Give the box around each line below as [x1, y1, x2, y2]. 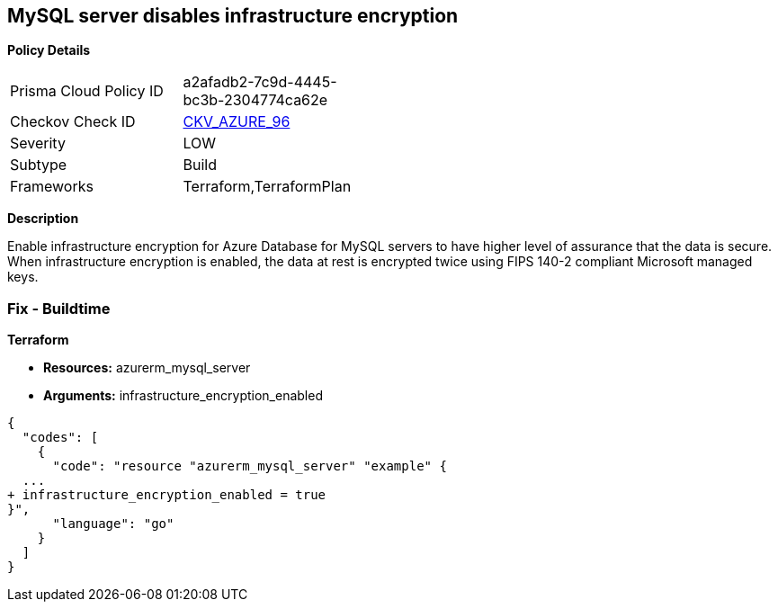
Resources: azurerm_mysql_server [43, 360, 251, 376]
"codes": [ [22, 430, 99, 445]
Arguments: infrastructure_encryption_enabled [43, 388, 323, 404]
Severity [10, 134, 66, 153]
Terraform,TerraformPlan [183, 177, 352, 196]
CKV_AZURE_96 [183, 112, 291, 131]
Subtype [10, 156, 67, 175]
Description [7, 210, 79, 227]
